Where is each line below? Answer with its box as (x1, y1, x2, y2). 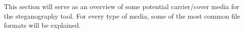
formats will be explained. (4, 20, 81, 30)
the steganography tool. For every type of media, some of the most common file (4, 11, 241, 21)
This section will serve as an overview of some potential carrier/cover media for (4, 1, 240, 11)
